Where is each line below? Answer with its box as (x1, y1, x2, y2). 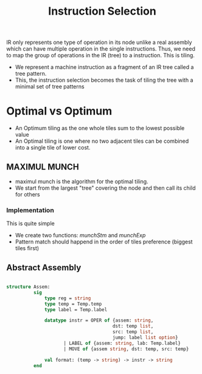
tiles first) (15, 245, 40, 252)
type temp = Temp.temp (44, 301, 102, 307)
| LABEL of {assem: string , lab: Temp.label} (63, 340, 181, 346)
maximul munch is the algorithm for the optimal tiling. (15, 178, 148, 185)
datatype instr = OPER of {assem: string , (44, 317, 154, 324)
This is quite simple (6, 220, 55, 227)
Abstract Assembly (6, 262, 82, 273)
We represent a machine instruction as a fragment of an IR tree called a (15, 63, 194, 71)
